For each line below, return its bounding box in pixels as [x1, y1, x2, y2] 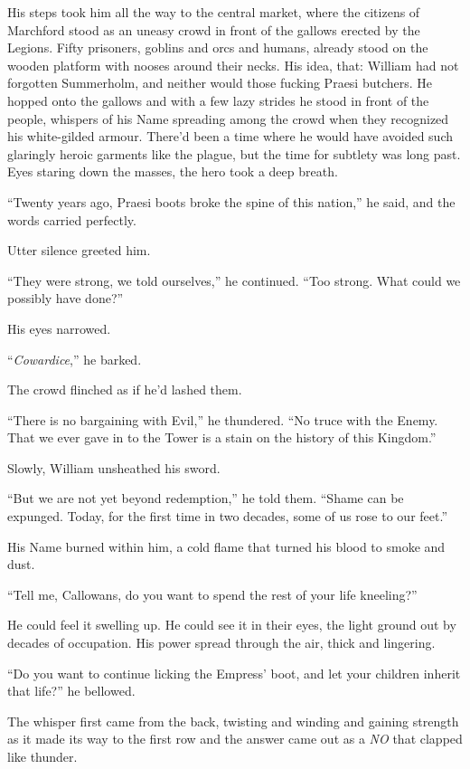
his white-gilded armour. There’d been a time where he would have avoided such [7, 127, 454, 146]
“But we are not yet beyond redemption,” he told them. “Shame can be [7, 489, 404, 508]
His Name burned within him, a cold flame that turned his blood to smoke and [7, 536, 446, 555]
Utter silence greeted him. [7, 241, 151, 260]
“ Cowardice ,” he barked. [7, 349, 142, 368]
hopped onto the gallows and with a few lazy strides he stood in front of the [7, 90, 429, 109]
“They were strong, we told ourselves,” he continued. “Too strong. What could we [7, 271, 461, 290]
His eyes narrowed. [7, 318, 111, 337]
